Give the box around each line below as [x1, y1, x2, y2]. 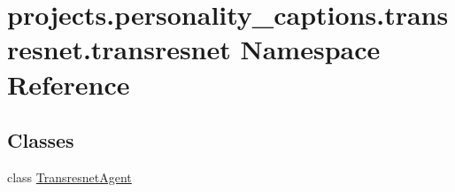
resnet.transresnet [7, 31, 231, 67]
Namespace [240, 31, 381, 67]
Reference [7, 65, 130, 102]
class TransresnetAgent [7, 167, 132, 186]
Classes [7, 127, 74, 154]
